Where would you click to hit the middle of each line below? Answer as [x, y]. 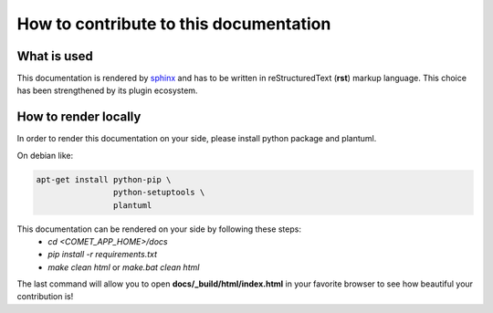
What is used [55, 56]
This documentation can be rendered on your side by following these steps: [159, 229]
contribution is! [45, 297]
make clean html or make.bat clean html [124, 267]
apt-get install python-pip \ [104, 179]
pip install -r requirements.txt [103, 255]
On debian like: [45, 155]
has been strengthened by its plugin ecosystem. [107, 90]
